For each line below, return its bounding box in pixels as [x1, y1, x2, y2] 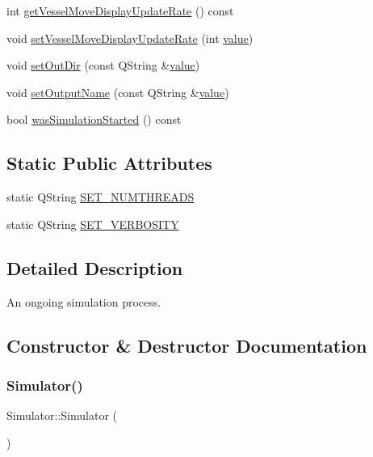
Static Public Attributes [6, 150, 212, 176]
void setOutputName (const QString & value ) [6, 83, 229, 100]
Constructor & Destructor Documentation [6, 332, 367, 358]
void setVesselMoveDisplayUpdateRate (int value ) [6, 29, 254, 46]
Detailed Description [6, 255, 183, 280]
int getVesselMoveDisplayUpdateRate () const [6, 2, 234, 19]
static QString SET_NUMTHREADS [6, 188, 195, 205]
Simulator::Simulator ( [6, 407, 118, 424]
